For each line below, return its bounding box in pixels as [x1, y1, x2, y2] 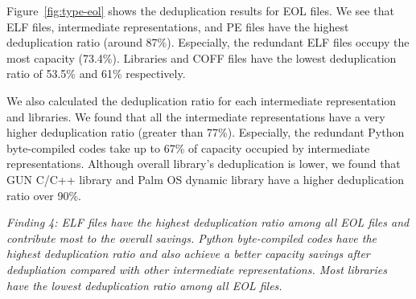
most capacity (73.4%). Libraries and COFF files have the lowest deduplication [6, 49, 397, 66]
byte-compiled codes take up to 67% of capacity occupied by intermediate [6, 139, 370, 156]
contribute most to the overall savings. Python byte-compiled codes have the [6, 229, 377, 246]
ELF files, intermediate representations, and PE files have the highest [6, 18, 349, 35]
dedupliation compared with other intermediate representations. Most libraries [6, 260, 387, 277]
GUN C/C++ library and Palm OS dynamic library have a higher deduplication [6, 170, 405, 187]
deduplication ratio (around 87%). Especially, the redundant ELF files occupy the [6, 34, 410, 51]
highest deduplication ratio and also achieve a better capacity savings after [6, 245, 370, 262]
